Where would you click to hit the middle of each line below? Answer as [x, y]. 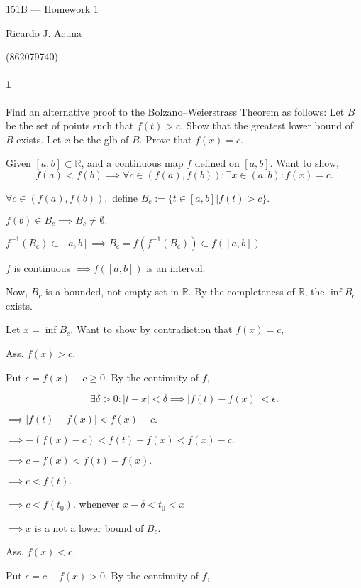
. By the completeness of [241, 292]
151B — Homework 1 [52, 9]
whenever [99, 504]
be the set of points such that [70, 125]
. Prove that [166, 139]
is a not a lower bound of [89, 527]
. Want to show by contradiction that [151, 329]
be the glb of [101, 139]
